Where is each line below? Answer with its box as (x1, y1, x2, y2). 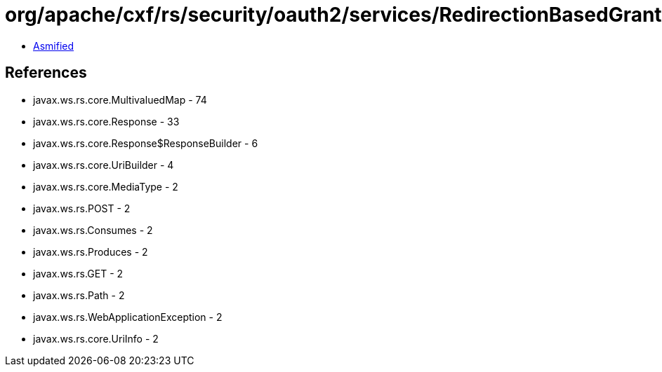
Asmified (33, 39, 74, 52)
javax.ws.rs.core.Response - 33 (33, 115, 180, 128)
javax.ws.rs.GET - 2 (33, 267, 124, 280)
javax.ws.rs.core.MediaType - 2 (33, 180, 178, 193)
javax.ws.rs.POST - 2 (33, 202, 131, 214)
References (5, 64, 87, 82)
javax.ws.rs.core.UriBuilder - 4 (33, 158, 174, 171)
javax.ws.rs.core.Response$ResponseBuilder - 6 (33, 137, 258, 149)
